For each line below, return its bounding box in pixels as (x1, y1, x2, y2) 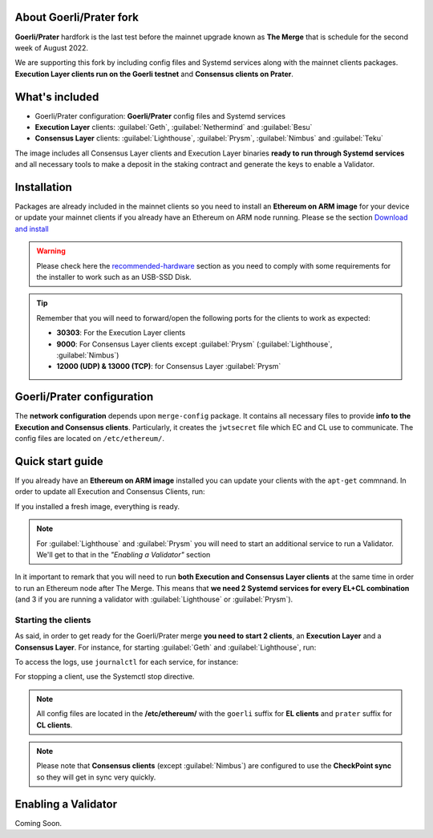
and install (14, 224, 49, 233)
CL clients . (36, 720, 73, 730)
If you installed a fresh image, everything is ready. (14, 501, 180, 511)
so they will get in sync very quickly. (36, 772, 156, 782)
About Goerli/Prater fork (14, 10, 140, 24)
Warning (36, 246, 66, 256)
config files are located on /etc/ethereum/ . (14, 434, 164, 443)
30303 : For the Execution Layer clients (56, 328, 186, 338)
